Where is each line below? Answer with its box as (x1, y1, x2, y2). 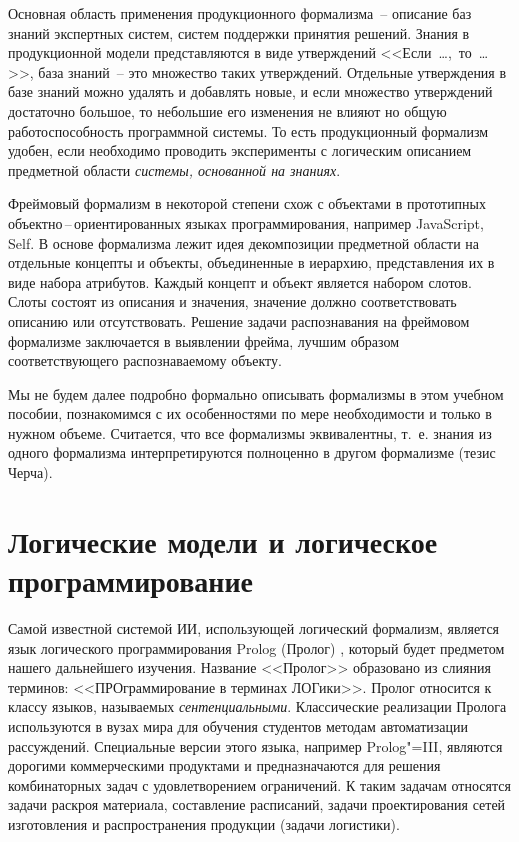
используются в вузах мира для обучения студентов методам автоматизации (8, 715, 469, 736)
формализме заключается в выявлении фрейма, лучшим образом (8, 330, 400, 351)
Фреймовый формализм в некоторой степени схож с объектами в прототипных (8, 193, 487, 214)
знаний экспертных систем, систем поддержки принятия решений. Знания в (8, 22, 470, 43)
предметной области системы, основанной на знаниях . (8, 159, 341, 180)
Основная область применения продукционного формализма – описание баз (8, 3, 472, 23)
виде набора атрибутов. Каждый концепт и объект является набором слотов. (8, 271, 472, 292)
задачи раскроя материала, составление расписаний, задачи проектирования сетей (8, 794, 506, 815)
